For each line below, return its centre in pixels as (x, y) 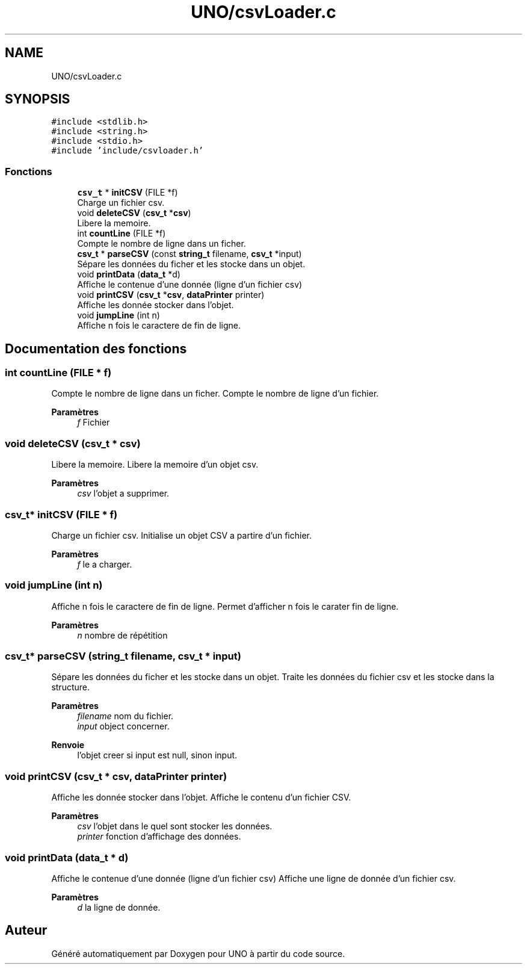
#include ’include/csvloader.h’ (128, 151)
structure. (70, 687)
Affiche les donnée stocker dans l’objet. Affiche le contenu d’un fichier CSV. (201, 797)
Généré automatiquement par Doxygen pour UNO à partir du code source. (198, 953)
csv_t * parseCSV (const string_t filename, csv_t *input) (190, 254)
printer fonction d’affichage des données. (159, 837)
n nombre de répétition (122, 635)
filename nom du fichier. (125, 716)
